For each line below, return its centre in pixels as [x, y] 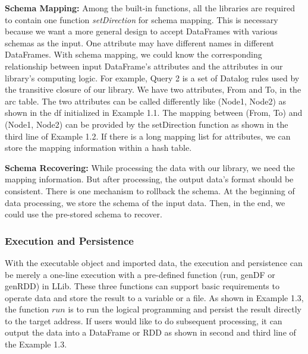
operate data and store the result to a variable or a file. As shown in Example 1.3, [154, 297]
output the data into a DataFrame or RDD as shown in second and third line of [150, 332]
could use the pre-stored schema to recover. [84, 214]
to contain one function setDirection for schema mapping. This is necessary [142, 19]
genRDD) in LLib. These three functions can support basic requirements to [142, 286]
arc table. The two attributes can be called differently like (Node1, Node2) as [146, 101]
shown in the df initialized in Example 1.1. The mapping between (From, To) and [154, 113]
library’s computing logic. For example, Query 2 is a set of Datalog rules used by [152, 78]
